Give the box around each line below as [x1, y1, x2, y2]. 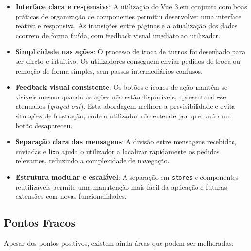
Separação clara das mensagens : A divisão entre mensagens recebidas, [15, 136, 236, 147]
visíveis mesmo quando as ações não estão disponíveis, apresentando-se [15, 91, 226, 101]
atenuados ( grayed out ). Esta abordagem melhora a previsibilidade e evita [15, 101, 235, 111]
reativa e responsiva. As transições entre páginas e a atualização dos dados [15, 20, 238, 31]
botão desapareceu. [15, 120, 72, 130]
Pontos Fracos [4, 215, 75, 230]
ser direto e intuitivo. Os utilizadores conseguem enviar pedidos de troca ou [15, 56, 240, 66]
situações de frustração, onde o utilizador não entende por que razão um [15, 110, 231, 120]
